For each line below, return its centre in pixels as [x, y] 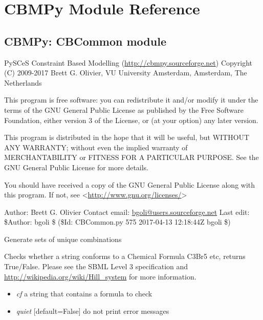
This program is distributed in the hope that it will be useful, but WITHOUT [127, 137]
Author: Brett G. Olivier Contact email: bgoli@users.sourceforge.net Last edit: [127, 212]
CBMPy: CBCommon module [85, 41]
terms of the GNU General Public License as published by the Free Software [124, 109]
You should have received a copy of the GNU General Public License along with [130, 184]
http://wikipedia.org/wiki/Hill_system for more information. [100, 276]
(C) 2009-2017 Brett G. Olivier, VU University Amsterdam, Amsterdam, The [126, 73]
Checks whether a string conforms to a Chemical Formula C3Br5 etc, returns [125, 256]
